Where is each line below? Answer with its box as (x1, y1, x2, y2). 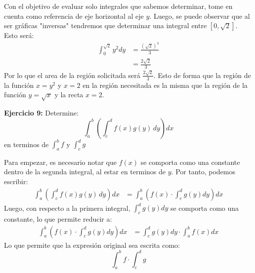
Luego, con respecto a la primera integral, (4, 202, 130, 213)
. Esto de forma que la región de (153, 70, 251, 80)
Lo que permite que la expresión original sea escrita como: (4, 239, 180, 250)
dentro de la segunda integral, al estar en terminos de (4, 166, 166, 177)
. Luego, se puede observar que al (149, 10, 250, 21)
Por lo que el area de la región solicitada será (4, 70, 140, 80)
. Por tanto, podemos (171, 166, 236, 177)
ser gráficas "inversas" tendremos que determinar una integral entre (4, 20, 207, 31)
